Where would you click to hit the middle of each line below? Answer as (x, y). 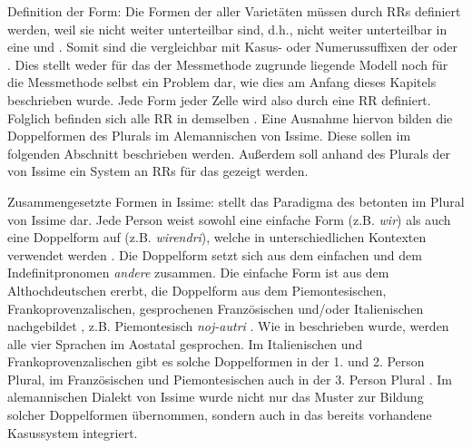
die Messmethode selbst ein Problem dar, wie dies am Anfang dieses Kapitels (222, 82)
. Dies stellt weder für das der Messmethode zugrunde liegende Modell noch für (228, 64)
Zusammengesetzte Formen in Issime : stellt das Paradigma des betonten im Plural (236, 201)
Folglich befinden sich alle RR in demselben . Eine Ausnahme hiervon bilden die (230, 117)
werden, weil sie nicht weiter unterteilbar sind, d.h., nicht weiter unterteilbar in (227, 29)
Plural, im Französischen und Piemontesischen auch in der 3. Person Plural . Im (230, 379)
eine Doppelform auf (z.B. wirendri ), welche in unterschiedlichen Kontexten (217, 237)
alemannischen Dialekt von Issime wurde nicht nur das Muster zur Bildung (216, 397)
